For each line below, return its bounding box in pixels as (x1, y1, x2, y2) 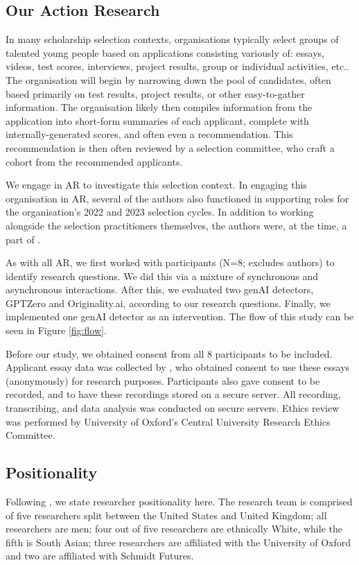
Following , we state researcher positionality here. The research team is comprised (6, 494, 353, 509)
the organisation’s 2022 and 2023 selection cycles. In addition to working (6, 205, 314, 219)
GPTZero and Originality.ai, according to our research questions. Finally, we (6, 295, 331, 310)
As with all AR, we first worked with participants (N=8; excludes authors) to (6, 255, 335, 270)
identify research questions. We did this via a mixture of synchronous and (6, 268, 318, 283)
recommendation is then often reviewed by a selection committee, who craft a (6, 140, 335, 155)
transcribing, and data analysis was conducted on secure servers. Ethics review (6, 401, 340, 415)
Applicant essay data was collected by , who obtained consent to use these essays (6, 360, 350, 374)
